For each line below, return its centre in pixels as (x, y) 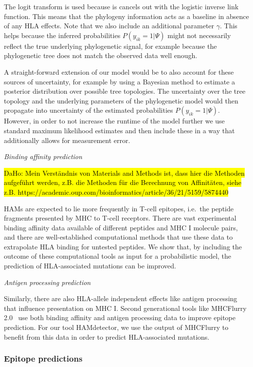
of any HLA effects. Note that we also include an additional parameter (109, 26)
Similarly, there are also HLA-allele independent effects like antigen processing (121, 298)
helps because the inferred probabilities (62, 35)
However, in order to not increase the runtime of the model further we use (114, 121)
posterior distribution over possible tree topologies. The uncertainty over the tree (125, 91)
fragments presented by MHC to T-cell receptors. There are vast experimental (120, 218)
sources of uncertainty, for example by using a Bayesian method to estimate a (120, 81)
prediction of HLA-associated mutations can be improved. (90, 266)
